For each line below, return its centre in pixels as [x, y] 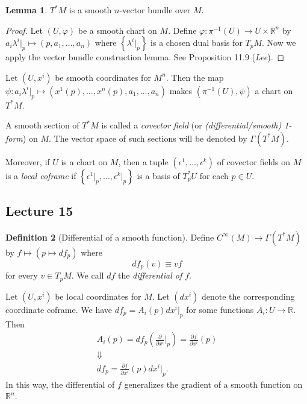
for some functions [220, 309]
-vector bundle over [155, 10]
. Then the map [195, 77]
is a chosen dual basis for [197, 43]
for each [214, 175]
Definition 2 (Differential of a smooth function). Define [110, 237]
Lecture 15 [39, 211]
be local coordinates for [98, 296]
